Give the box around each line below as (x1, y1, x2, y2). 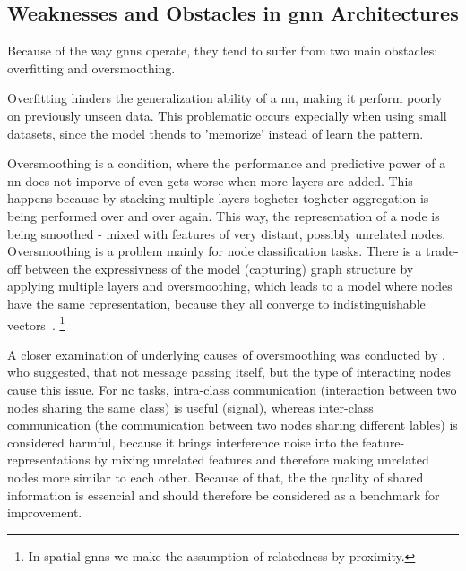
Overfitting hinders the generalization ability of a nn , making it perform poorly (7, 89, 443, 107)
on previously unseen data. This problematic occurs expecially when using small (7, 106, 447, 124)
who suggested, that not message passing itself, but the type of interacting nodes (7, 362, 451, 381)
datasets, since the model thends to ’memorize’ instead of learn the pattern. (7, 124, 424, 142)
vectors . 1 (7, 312, 65, 334)
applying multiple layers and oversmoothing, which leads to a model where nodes (7, 277, 453, 295)
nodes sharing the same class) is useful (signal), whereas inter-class (7, 397, 374, 416)
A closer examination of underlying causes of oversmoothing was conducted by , (7, 345, 445, 363)
